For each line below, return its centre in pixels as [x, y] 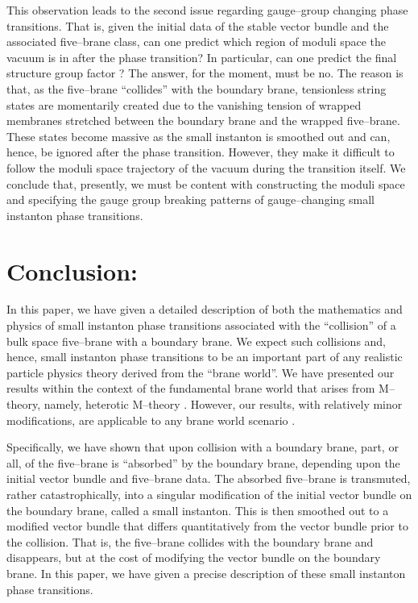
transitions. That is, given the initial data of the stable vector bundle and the [198, 25]
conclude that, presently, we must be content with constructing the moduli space [206, 183]
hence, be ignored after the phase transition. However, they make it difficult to [201, 152]
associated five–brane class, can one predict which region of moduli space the [197, 42]
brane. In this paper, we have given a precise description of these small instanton [206, 573]
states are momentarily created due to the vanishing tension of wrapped [184, 104]
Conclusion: [72, 270]
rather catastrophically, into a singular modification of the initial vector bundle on [209, 494]
